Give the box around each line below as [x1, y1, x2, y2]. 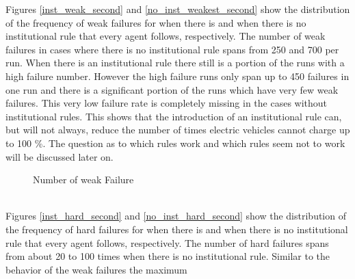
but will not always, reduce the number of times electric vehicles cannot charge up [5, 122, 350, 137]
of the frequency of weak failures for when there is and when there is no [5, 15, 306, 29]
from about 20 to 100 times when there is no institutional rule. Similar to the [5, 249, 330, 263]
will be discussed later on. [5, 149, 114, 163]
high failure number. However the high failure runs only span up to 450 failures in [5, 68, 350, 83]
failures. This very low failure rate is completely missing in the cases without [5, 96, 328, 110]
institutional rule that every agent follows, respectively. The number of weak [5, 29, 326, 43]
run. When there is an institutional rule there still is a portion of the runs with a [5, 55, 345, 70]
